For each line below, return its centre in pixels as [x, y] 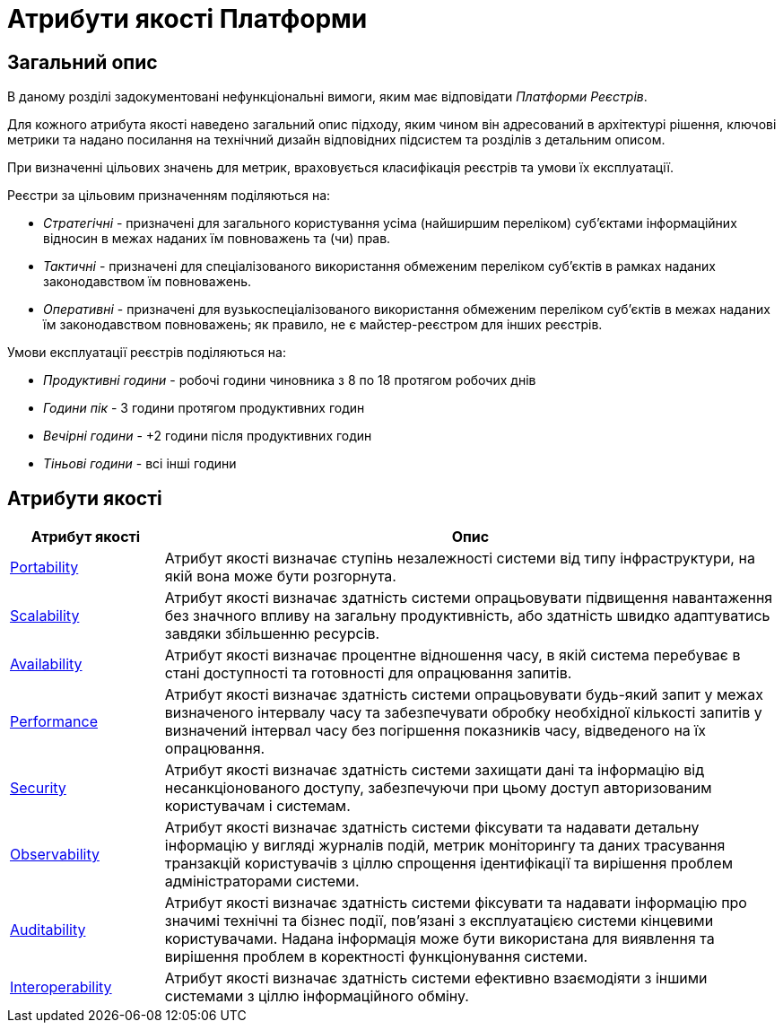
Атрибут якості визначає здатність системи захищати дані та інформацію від [435, 770]
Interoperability [61, 987]
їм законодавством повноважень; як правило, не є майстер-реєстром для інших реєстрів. [323, 325]
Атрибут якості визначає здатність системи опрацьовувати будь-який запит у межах [464, 695]
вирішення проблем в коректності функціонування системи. [376, 957]
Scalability [45, 616]
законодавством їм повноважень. [147, 282]
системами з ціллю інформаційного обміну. [317, 996]
